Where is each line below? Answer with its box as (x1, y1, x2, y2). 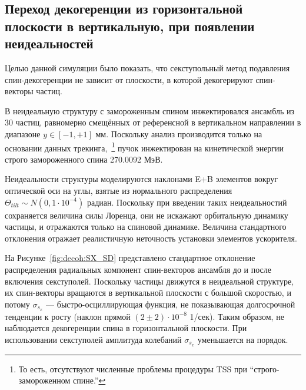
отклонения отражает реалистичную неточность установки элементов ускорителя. (5, 232, 297, 244)
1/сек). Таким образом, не (189, 310, 284, 322)
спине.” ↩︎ (72, 374, 106, 386)
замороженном (18, 374, 71, 386)
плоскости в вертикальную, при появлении (5, 16, 255, 35)
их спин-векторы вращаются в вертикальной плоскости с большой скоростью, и (5, 286, 291, 299)
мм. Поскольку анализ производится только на (95, 127, 262, 140)
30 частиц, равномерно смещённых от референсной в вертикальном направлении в (5, 116, 301, 128)
